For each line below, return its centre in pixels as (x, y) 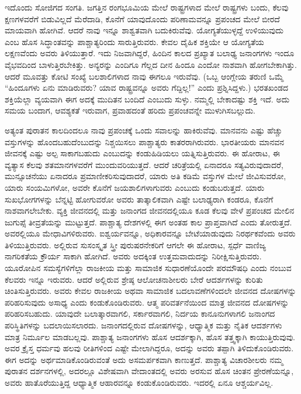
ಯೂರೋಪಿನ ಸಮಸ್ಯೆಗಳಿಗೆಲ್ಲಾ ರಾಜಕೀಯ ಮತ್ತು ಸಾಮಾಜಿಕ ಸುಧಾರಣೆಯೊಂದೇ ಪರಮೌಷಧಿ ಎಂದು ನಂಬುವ (148, 268)
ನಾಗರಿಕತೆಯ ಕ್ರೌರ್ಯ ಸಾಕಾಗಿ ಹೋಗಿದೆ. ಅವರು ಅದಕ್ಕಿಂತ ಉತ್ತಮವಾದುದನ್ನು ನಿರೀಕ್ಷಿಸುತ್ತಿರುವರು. (133, 256)
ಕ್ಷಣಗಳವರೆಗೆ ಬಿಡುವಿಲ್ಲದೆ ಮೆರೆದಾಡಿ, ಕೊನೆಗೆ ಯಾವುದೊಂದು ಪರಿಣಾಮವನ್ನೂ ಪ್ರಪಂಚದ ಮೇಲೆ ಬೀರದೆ (142, 18)
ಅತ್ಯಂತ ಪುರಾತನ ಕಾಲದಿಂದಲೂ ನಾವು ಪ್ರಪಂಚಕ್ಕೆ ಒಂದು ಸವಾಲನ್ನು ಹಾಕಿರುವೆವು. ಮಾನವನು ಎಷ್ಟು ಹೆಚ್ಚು (143, 130)
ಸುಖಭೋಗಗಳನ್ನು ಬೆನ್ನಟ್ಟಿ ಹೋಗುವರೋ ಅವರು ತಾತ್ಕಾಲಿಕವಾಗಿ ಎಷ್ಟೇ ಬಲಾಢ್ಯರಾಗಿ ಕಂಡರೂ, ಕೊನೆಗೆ (139, 199)
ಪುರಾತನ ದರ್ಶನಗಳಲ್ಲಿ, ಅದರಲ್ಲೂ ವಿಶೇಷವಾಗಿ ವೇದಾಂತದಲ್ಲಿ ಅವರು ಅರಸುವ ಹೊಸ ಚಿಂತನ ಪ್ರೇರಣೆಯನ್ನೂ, (149, 371)
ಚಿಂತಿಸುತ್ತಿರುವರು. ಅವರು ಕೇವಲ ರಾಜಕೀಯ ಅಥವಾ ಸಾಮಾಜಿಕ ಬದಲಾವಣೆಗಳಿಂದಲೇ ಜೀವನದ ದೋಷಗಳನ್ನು (150, 291)
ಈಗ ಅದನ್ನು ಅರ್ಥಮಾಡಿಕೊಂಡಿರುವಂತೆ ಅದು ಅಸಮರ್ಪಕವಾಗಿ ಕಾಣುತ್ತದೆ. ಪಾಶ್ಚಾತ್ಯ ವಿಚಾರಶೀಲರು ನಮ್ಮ (144, 359)
